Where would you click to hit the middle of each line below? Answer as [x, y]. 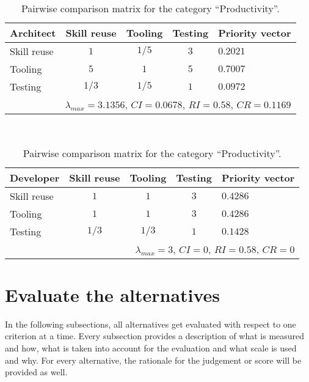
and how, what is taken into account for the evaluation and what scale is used [151, 347]
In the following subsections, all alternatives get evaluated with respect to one [151, 324]
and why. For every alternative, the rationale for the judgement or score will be [153, 360]
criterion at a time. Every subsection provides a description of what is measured [155, 336]
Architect [33, 33]
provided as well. [36, 372]
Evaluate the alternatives [113, 294]
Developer [35, 177]
